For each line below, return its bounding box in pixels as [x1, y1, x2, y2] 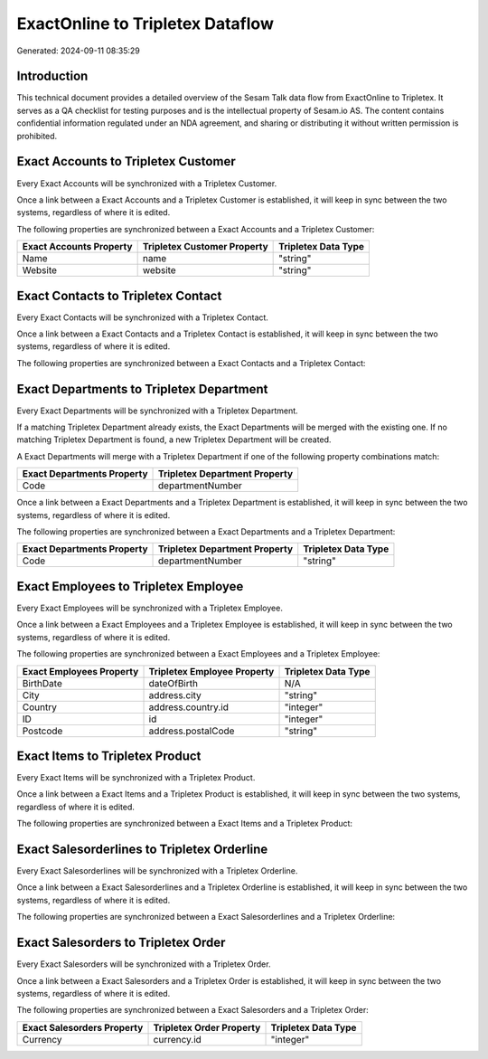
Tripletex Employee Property [148, 665, 275, 677]
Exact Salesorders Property [22, 1021, 144, 1034]
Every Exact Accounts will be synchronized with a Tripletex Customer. [16, 177, 277, 189]
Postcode [22, 724, 63, 737]
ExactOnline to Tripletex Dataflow [16, 14, 275, 33]
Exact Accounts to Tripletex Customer [16, 154, 236, 169]
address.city [148, 688, 202, 701]
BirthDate [22, 676, 62, 689]
